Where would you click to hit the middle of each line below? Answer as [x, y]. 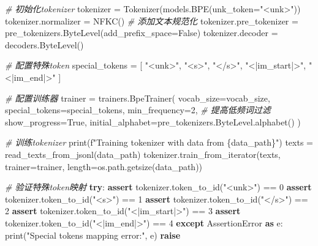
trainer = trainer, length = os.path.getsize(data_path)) [104, 166]
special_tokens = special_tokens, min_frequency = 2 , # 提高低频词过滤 [138, 110]
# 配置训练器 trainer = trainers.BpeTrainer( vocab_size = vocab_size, [138, 98]
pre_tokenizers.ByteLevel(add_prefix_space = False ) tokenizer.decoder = [142, 33]
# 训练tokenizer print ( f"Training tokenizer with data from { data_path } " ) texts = [159, 142]
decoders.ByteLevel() [44, 44]
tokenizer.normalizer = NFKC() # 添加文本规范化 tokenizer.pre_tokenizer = [152, 20]
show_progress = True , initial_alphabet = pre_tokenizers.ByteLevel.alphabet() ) [153, 121]
